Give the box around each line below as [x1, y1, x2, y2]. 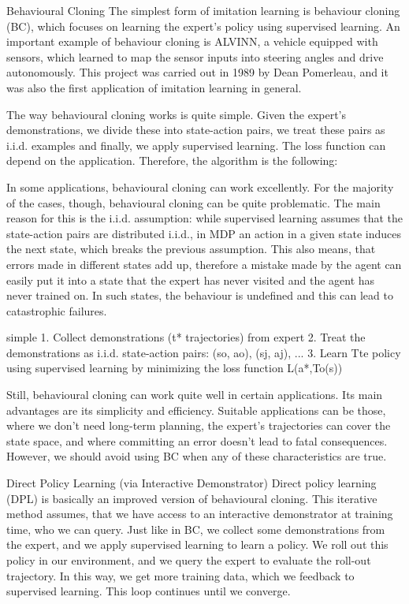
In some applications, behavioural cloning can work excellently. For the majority [6, 178, 394, 195]
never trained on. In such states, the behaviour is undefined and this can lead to [6, 287, 393, 304]
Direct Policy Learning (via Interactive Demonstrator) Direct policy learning [6, 475, 377, 491]
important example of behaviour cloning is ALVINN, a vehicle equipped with [6, 33, 378, 50]
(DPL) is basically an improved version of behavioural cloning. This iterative [6, 490, 377, 506]
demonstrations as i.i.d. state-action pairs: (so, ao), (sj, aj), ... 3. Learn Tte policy [6, 344, 401, 360]
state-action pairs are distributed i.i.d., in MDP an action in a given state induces [6, 225, 402, 241]
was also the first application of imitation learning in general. [6, 79, 302, 95]
